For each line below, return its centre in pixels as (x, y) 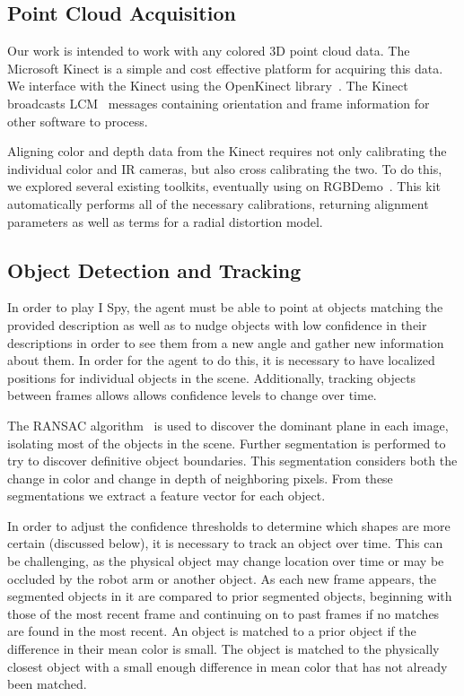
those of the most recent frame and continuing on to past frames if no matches (223, 613)
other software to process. (78, 121)
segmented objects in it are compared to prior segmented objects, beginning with (230, 596)
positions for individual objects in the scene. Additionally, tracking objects (212, 377)
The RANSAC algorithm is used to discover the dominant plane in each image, (228, 425)
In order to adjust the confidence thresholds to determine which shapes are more (229, 525)
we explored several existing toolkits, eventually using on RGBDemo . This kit (224, 186)
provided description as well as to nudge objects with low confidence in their (217, 324)
